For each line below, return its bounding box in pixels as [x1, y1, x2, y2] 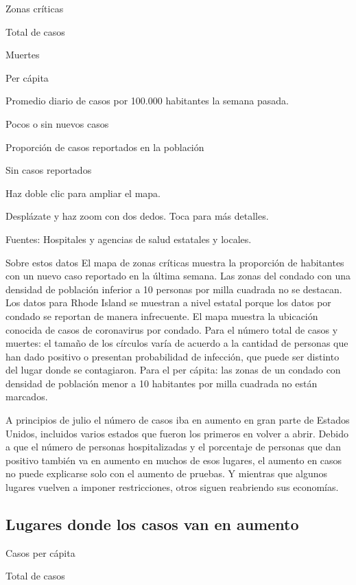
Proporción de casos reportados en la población [5, 139, 204, 154]
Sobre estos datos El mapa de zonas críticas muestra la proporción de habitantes [5, 255, 344, 269]
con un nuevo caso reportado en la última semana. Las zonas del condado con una [5, 268, 351, 283]
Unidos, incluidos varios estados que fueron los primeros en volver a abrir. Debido [5, 426, 348, 440]
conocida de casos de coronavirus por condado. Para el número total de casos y [5, 322, 338, 336]
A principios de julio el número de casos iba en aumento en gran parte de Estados [5, 413, 350, 427]
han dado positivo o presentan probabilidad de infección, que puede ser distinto [5, 349, 340, 363]
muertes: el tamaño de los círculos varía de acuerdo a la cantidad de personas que [5, 336, 348, 350]
